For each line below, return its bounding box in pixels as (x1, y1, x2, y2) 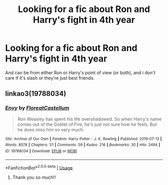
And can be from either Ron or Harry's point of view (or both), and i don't (5, 69, 156, 76)
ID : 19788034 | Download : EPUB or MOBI (5, 148, 77, 153)
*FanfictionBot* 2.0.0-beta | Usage (5, 164, 73, 171)
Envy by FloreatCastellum (5, 104, 69, 111)
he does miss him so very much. (17, 126, 84, 132)
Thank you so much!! (12, 174, 56, 180)
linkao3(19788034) (5, 89, 66, 98)
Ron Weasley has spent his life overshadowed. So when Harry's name (17, 116, 161, 122)
